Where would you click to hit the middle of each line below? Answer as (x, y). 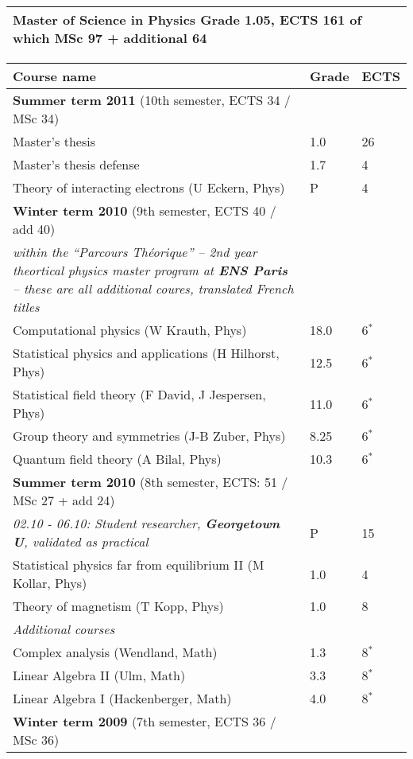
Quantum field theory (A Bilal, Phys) (117, 459)
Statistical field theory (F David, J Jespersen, (139, 394)
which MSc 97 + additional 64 (110, 38)
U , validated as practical (81, 541)
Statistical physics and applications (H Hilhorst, (146, 353)
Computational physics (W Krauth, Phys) (130, 330)
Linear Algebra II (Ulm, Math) (99, 675)
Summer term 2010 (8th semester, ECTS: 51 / (151, 482)
